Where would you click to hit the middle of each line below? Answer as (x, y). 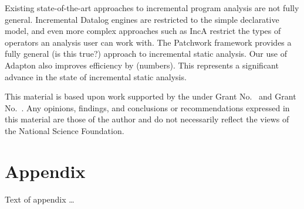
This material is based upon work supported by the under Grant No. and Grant (151, 96)
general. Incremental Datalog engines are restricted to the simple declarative (142, 19)
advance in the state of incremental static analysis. (96, 76)
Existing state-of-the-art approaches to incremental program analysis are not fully (152, 8)
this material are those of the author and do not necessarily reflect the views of (147, 119)
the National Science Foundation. (65, 130)
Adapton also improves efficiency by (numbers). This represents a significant (142, 65)
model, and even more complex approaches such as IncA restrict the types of (143, 31)
